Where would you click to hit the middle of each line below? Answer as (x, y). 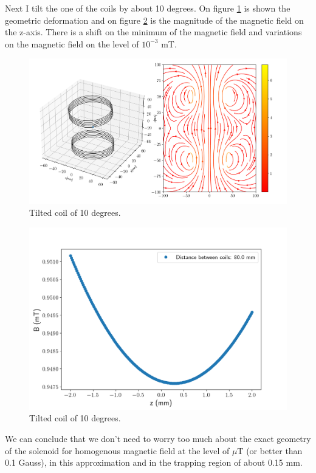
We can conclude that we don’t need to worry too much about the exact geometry (158, 439)
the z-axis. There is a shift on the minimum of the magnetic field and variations (153, 32)
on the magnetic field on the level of (72, 43)
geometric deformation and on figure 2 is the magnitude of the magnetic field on (154, 20)
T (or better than (270, 450)
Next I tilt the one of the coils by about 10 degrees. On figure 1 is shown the (148, 8)
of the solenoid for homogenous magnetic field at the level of (117, 450)
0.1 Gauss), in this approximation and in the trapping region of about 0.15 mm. (154, 462)
